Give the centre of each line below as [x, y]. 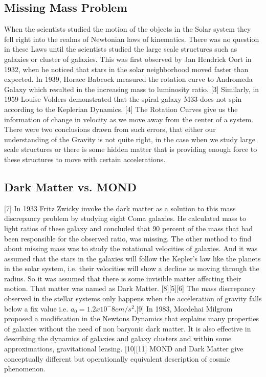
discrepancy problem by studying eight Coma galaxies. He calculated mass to [125, 218]
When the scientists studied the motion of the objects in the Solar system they [128, 29]
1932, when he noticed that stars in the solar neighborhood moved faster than [126, 69]
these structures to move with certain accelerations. [85, 159]
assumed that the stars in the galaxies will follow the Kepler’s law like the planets [132, 258]
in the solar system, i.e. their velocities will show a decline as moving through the [132, 268]
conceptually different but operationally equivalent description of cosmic [117, 358]
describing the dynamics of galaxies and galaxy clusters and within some [118, 338]
